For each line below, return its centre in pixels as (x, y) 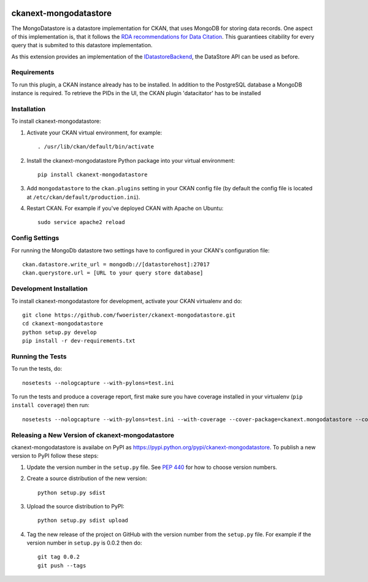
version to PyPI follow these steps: (55, 456)
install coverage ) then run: (50, 405)
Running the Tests (39, 356)
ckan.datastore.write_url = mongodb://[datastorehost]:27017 (116, 265)
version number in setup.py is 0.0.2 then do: (84, 543)
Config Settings (35, 238)
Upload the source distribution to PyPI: (75, 506)
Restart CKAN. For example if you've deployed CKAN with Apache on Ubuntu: (125, 208)
